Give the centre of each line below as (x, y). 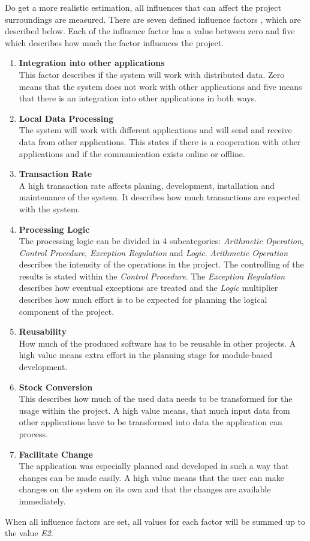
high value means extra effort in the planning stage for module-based (146, 355)
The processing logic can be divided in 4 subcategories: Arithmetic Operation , (161, 241)
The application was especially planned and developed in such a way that (154, 466)
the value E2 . (29, 533)
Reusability (43, 331)
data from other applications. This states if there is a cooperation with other (160, 141)
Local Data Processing (66, 118)
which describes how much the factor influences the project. (115, 42)
